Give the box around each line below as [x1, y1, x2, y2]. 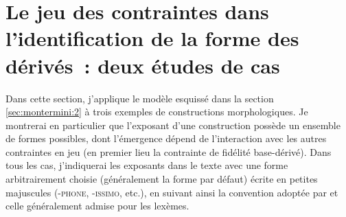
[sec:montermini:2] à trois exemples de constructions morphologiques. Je [5, 104, 308, 119]
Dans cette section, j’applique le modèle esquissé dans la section [5, 91, 274, 105]
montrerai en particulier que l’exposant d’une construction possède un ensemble [5, 117, 341, 132]
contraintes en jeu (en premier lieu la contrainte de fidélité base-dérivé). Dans [5, 144, 332, 159]
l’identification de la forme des [5, 24, 299, 52]
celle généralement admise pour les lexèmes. [5, 198, 189, 213]
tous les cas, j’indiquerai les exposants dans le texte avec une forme [5, 158, 288, 172]
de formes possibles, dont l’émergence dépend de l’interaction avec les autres [5, 131, 327, 146]
